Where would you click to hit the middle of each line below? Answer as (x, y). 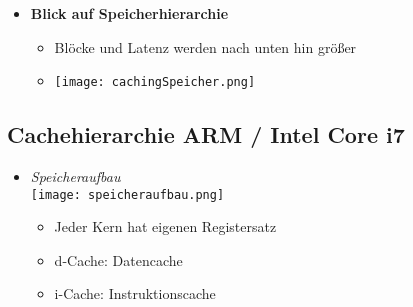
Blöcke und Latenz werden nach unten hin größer (205, 46)
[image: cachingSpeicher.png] (155, 82)
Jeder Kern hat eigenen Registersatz (165, 226)
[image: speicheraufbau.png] (127, 194)
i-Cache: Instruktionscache (135, 293)
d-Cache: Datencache (118, 259)
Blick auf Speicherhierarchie (129, 13)
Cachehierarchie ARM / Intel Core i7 (206, 134)
